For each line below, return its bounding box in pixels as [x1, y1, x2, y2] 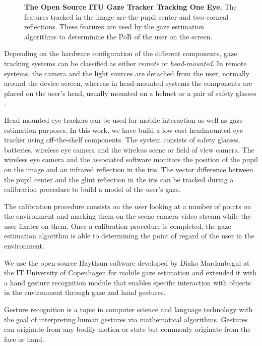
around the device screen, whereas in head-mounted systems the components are [4, 78, 252, 88]
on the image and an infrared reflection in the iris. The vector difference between [4, 164, 253, 174]
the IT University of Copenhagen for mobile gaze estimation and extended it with [4, 267, 257, 278]
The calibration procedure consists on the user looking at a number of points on [4, 201, 251, 211]
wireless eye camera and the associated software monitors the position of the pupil [4, 154, 258, 165]
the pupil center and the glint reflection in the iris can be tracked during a [4, 174, 234, 184]
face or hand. [4, 333, 44, 344]
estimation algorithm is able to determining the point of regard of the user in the [4, 230, 254, 241]
